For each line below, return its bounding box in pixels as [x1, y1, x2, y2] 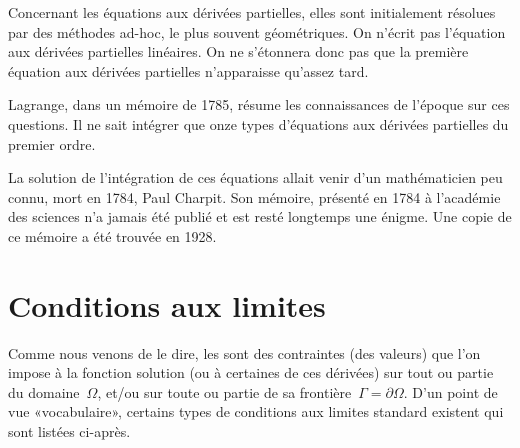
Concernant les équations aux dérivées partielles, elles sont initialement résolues [8, 2, 496, 22]
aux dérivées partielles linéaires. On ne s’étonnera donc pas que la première [8, 41, 469, 62]
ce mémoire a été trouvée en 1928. [8, 225, 217, 246]
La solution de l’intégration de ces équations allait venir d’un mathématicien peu [8, 167, 503, 188]
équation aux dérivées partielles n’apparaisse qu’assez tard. [8, 60, 369, 81]
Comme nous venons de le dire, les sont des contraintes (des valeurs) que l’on [8, 342, 481, 363]
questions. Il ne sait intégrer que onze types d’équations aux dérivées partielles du [8, 113, 509, 134]
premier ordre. [8, 133, 96, 154]
